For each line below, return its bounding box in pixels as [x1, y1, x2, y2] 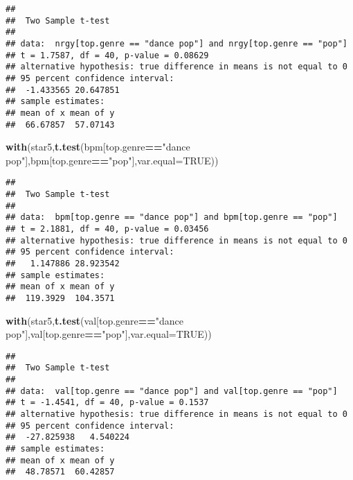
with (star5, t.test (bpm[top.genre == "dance [6, 139, 190, 154]
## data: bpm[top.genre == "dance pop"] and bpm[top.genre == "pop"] [6, 212, 338, 223]
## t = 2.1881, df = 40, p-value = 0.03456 [6, 224, 209, 234]
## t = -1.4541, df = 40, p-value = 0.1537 [6, 397, 209, 408]
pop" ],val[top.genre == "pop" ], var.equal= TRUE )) [6, 327, 212, 341]
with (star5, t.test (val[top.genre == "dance [6, 313, 184, 327]
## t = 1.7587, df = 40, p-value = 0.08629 [6, 50, 209, 60]
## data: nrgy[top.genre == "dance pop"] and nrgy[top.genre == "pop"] [6, 38, 347, 49]
